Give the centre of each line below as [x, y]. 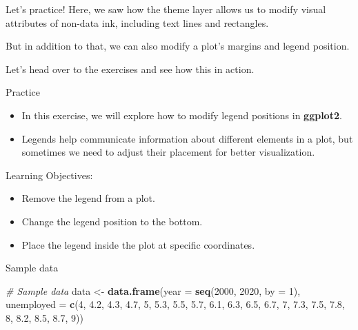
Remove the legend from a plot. [88, 198]
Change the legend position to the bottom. [112, 221]
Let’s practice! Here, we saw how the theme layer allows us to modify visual [166, 9]
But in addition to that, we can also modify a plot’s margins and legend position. [178, 46]
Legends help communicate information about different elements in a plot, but [187, 138]
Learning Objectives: [49, 175]
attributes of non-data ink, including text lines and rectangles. [137, 22]
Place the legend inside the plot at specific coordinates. [138, 244]
